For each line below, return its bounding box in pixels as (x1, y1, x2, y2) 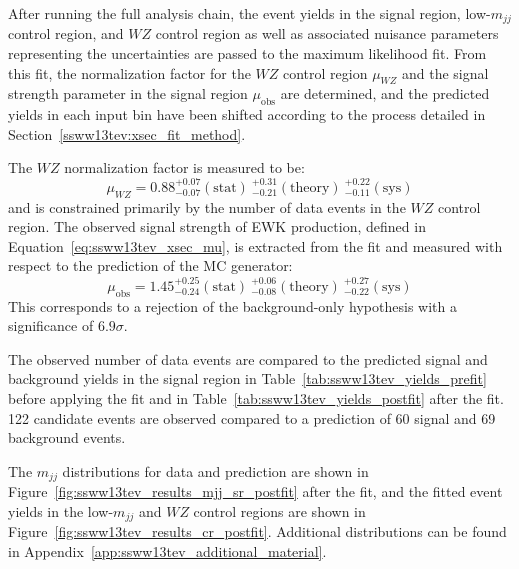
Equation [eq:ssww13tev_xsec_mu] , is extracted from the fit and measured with (8, 235, 503, 256)
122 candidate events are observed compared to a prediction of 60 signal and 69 (8, 407, 496, 428)
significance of (8, 315, 94, 336)
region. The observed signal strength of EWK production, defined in (8, 216, 426, 237)
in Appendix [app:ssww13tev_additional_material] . (8, 540, 327, 561)
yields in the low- (8, 500, 114, 521)
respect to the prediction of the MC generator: (8, 255, 293, 276)
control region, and (8, 23, 124, 44)
